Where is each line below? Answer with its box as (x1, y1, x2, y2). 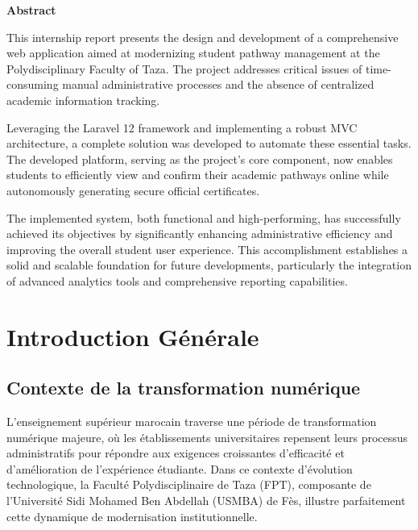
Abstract (6, 2, 56, 18)
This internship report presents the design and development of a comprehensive (6, 28, 399, 45)
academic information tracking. (6, 91, 160, 108)
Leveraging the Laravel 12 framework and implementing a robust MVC (6, 119, 358, 136)
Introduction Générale (6, 319, 259, 353)
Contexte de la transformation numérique (6, 375, 361, 400)
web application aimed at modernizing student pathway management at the (6, 44, 380, 61)
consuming (6, 76, 59, 93)
